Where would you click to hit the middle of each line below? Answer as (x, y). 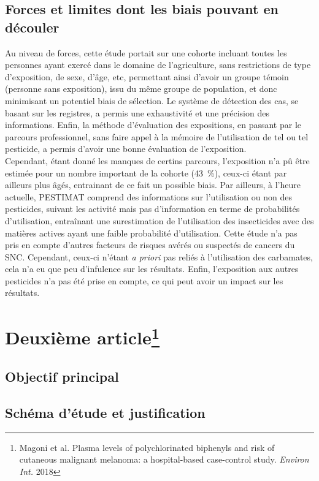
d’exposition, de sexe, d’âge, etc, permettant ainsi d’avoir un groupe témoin (147, 76)
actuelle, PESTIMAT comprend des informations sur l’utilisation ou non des (148, 196)
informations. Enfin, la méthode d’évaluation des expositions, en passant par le (153, 125)
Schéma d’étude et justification (105, 412)
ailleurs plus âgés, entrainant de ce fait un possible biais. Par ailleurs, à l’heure (153, 185)
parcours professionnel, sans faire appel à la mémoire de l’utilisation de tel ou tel (157, 136)
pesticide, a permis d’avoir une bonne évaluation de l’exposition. (126, 149)
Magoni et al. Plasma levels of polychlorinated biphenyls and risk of (147, 447)
